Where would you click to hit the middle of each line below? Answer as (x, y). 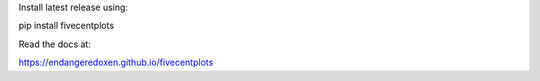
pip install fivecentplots (66, 26)
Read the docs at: (55, 44)
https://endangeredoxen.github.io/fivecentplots (116, 62)
